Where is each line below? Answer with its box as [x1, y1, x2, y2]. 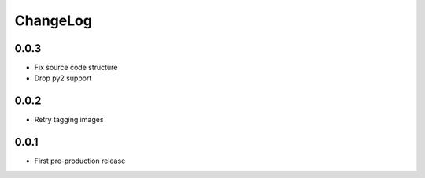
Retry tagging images [34, 115, 104, 124]
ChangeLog [14, 12, 92, 29]
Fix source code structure [34, 63, 118, 72]
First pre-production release [34, 156, 126, 165]
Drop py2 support [34, 73, 92, 83]
